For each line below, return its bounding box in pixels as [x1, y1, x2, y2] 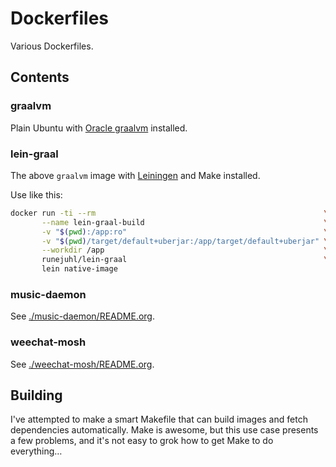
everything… [10, 445, 63, 457]
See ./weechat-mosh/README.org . [10, 358, 155, 370]
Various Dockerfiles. [10, 40, 94, 52]
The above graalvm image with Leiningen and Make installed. [10, 169, 261, 181]
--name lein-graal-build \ [41, 217, 329, 227]
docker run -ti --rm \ [10, 208, 329, 218]
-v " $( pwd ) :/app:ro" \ [41, 227, 329, 237]
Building [10, 387, 63, 404]
